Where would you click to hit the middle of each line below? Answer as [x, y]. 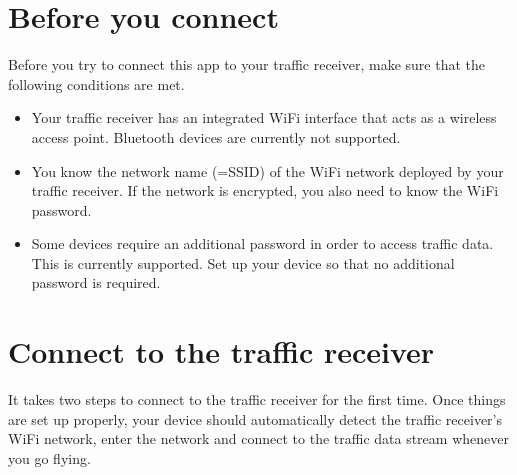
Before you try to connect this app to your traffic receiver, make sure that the [246, 64]
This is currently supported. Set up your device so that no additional [243, 262]
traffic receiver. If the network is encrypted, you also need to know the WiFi [265, 190]
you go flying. [49, 457]
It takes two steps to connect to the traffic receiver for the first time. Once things [257, 399]
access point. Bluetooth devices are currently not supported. [216, 136]
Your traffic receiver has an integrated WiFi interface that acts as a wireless [264, 117]
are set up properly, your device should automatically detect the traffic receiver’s [255, 418]
